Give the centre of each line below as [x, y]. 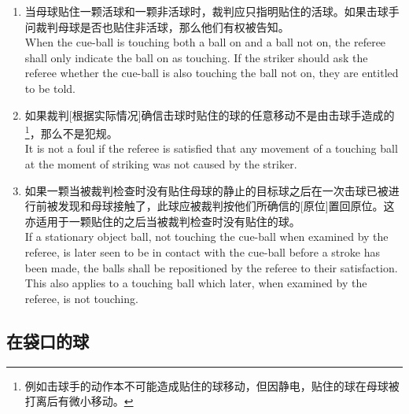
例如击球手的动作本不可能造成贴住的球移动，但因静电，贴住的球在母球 [206, 385]
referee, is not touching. [81, 298]
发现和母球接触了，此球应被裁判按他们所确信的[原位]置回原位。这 [226, 206]
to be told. [50, 88]
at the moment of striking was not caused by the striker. [161, 164]
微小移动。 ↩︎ [101, 401]
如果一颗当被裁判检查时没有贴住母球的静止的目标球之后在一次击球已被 [206, 190]
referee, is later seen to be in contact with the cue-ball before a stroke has [202, 251]
